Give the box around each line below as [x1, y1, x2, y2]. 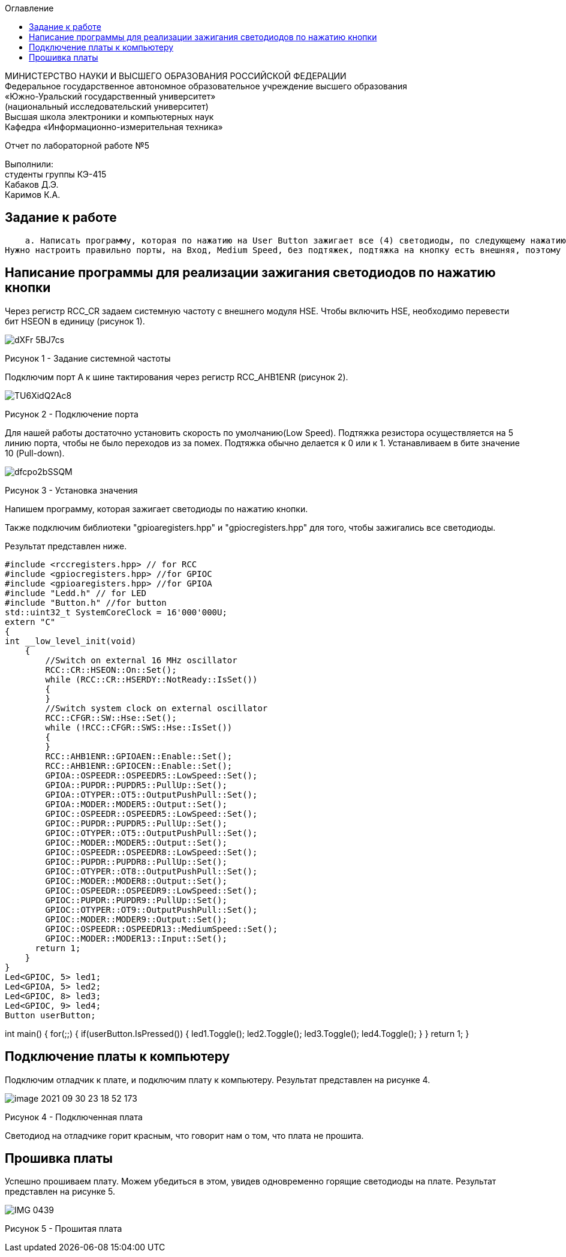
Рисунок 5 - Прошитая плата [5, 1223, 122, 1234]
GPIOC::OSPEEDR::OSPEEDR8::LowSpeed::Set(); [45, 847, 258, 857]
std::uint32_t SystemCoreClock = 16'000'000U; [5, 607, 227, 617]
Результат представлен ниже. [5, 540, 127, 551]
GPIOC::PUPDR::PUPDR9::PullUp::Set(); [45, 895, 227, 905]
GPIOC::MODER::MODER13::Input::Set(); [45, 933, 227, 943]
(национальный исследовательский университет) [5, 101, 209, 112]
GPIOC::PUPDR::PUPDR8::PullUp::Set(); [45, 856, 227, 867]
